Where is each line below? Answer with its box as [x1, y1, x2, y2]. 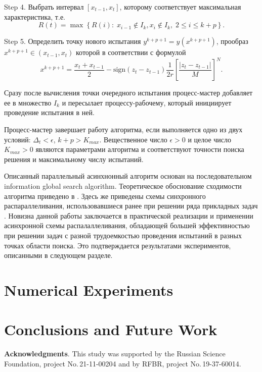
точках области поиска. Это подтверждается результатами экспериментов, [4, 240, 231, 250]
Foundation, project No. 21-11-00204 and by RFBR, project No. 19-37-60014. [4, 358, 241, 368]
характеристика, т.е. [4, 11, 65, 22]
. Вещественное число [99, 134, 167, 144]
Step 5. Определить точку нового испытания [4, 36, 141, 46]
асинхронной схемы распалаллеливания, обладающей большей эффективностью [4, 220, 250, 231]
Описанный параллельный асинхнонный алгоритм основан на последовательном [4, 171, 252, 181]
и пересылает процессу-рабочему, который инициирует [62, 97, 232, 108]
